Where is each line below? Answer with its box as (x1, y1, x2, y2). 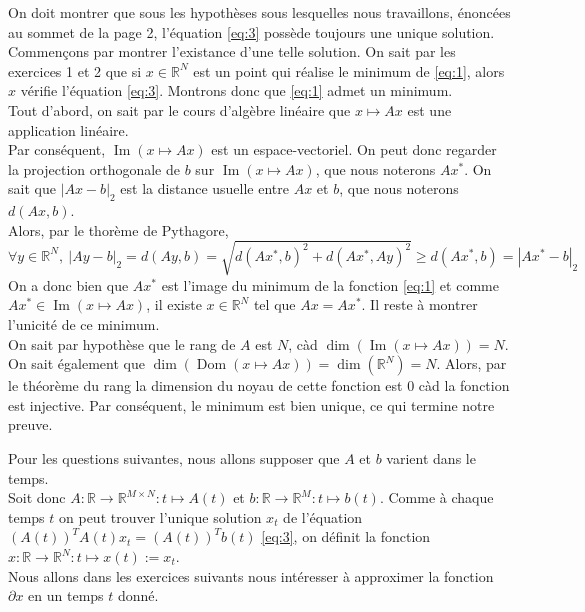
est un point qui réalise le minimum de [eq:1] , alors (193, 60, 505, 81)
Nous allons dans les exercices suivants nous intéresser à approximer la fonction (8, 565, 494, 586)
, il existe (146, 294, 202, 315)
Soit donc (8, 487, 66, 508)
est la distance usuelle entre (120, 178, 289, 199)
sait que (8, 178, 56, 199)
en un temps (28, 585, 104, 606)
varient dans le (386, 448, 476, 469)
